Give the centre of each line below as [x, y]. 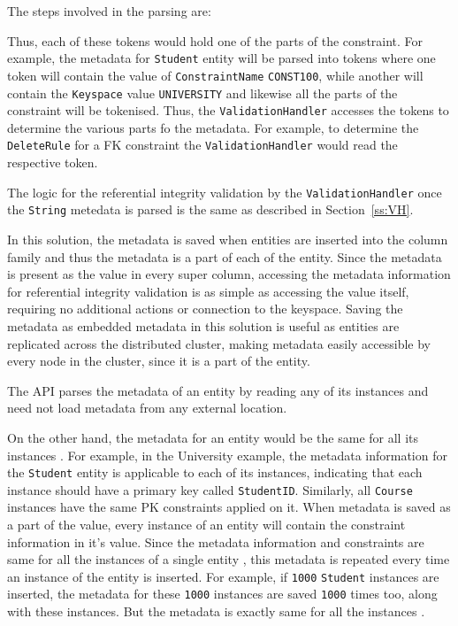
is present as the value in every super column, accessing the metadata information [229, 274]
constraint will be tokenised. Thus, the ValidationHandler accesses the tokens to [228, 110]
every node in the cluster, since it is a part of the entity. [159, 361]
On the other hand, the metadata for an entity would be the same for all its [213, 437]
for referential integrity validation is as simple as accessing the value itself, [208, 291]
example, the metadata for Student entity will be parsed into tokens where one [221, 58]
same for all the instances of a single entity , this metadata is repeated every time [229, 559]
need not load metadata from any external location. [147, 408]
